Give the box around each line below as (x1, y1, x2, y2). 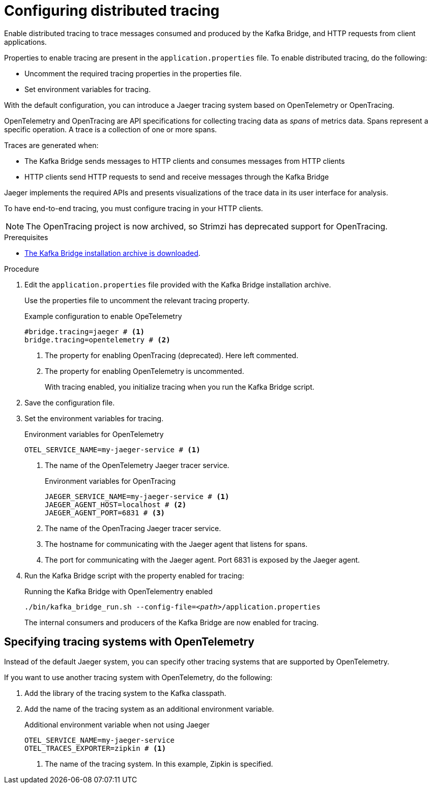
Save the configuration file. (24, 398, 115, 407)
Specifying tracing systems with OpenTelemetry (4, 635, 254, 649)
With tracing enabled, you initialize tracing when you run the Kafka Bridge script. (45, 382, 314, 391)
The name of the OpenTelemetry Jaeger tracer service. (45, 460, 229, 470)
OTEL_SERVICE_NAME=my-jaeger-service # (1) (24, 445, 200, 454)
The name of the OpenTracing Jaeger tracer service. (45, 523, 221, 533)
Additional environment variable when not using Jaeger (24, 720, 210, 729)
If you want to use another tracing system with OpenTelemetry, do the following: (4, 673, 273, 682)
